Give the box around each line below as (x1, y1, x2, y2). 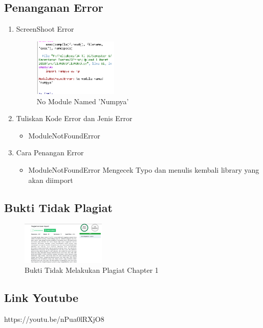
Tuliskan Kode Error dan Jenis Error (16, 113, 133, 124)
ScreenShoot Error (16, 24, 74, 34)
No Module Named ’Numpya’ (36, 96, 129, 106)
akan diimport (28, 174, 73, 185)
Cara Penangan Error (16, 147, 84, 158)
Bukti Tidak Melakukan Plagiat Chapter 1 (25, 265, 159, 275)
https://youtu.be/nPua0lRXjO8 (4, 314, 104, 324)
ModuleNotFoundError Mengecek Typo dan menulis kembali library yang (28, 165, 259, 175)
